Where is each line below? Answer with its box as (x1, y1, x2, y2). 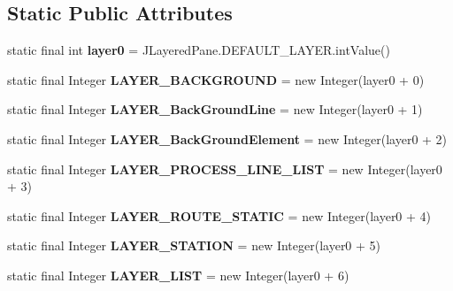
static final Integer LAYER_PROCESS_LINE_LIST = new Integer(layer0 (7, 159, 442, 178)
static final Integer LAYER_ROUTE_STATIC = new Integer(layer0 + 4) (7, 206, 432, 225)
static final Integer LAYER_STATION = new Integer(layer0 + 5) (7, 236, 381, 255)
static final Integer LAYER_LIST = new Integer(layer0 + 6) (7, 265, 349, 284)
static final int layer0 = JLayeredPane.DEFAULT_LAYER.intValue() (7, 41, 390, 59)
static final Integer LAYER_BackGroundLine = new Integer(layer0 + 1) (7, 100, 423, 119)
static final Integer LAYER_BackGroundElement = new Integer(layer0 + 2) (7, 129, 448, 148)
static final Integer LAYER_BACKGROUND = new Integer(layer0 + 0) (7, 70, 425, 88)
